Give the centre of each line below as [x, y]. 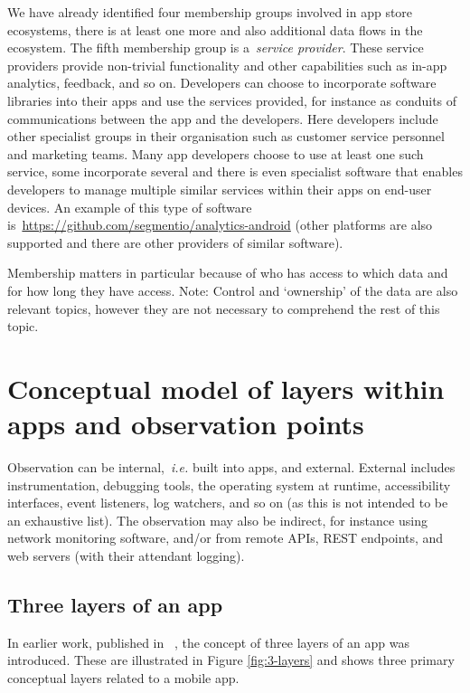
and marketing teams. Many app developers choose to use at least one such [216, 153]
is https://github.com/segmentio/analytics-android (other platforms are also [220, 225]
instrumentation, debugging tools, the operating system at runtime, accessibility [229, 484]
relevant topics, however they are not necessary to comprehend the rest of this [224, 308]
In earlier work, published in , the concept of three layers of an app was [208, 642]
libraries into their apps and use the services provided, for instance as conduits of [232, 100]
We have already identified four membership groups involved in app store [210, 12]
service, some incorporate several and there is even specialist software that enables [235, 171]
